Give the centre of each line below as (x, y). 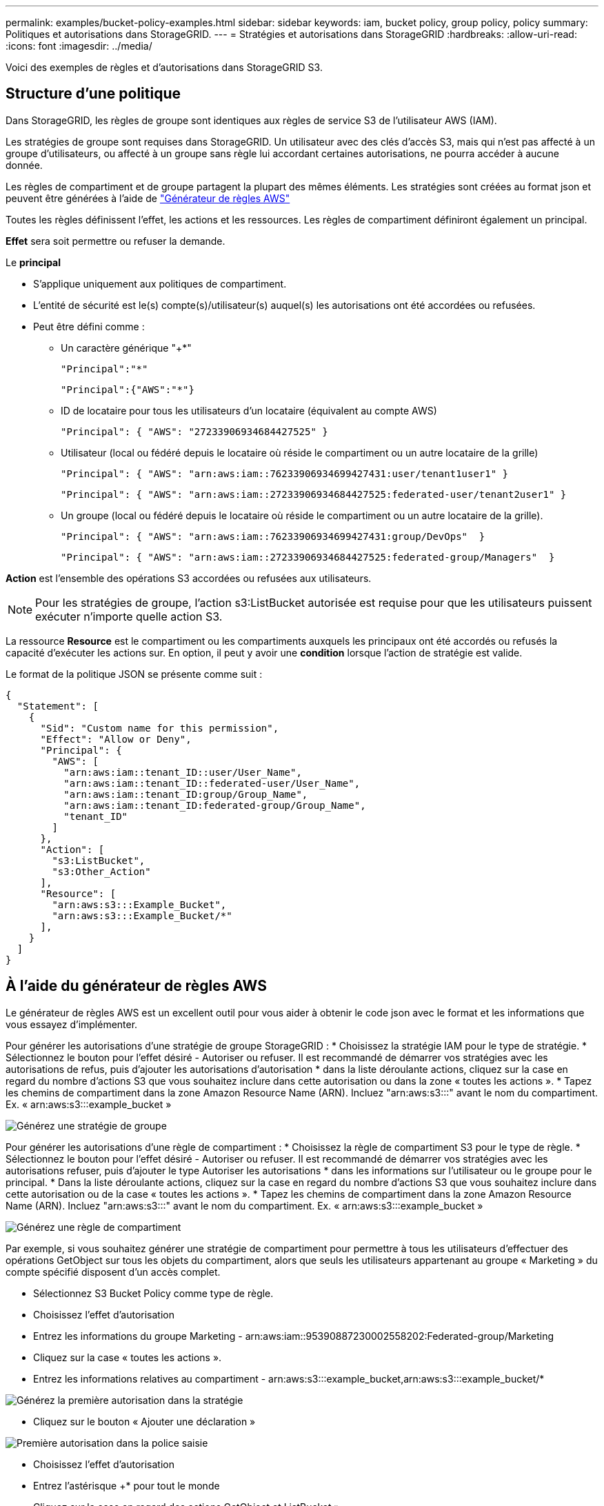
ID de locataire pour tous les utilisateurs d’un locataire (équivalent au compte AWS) (249, 410)
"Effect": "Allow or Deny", (116, 739)
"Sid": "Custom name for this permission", (160, 728)
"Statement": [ (58, 706)
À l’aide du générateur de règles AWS (137, 986)
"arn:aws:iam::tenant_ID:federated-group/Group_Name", (215, 805)
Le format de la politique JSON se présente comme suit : (134, 674)
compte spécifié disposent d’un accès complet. (113, 1272)
